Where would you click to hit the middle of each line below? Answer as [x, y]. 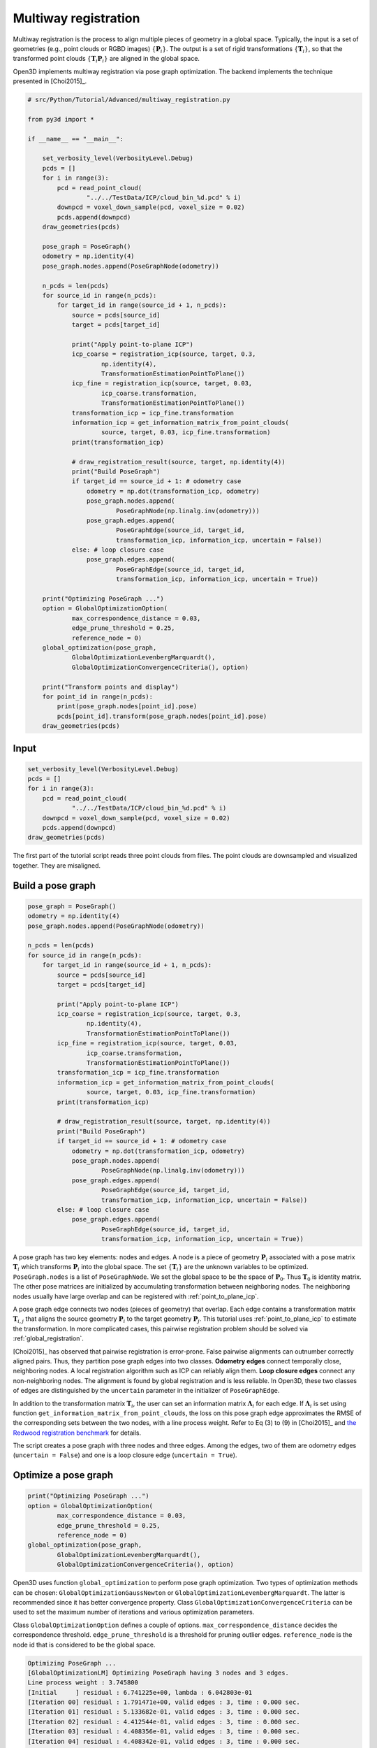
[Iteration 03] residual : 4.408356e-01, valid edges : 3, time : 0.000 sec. [164, 1732]
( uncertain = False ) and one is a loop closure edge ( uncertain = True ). [125, 1455]
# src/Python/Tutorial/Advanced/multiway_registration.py [129, 100]
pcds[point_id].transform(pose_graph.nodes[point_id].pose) [162, 716]
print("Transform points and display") [111, 687]
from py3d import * [61, 119]
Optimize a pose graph [63, 1475]
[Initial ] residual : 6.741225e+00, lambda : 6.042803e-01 [140, 1692]
